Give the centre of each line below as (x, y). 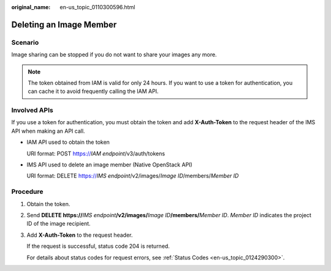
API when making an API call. (48, 131)
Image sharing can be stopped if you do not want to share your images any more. (114, 54)
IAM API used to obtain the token (68, 142)
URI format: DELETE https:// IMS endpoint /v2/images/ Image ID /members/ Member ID (133, 176)
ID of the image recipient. (59, 224)
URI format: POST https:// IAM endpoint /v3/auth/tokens (96, 154)
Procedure (27, 191)
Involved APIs (32, 110)
